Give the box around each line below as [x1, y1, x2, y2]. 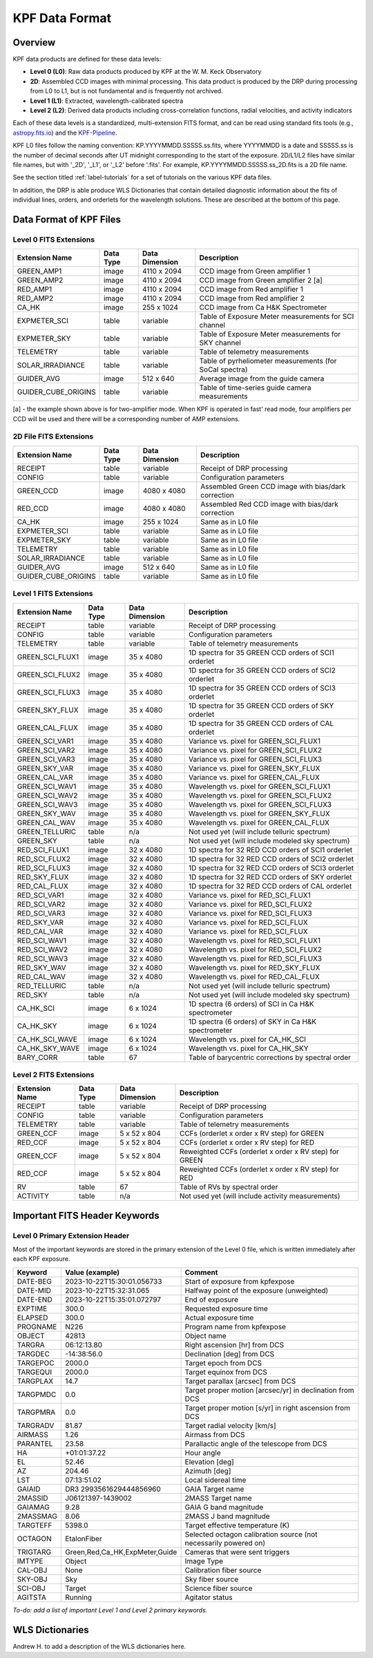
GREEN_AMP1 [17, 267, 62, 276]
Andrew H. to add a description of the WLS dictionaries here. [12, 1642, 186, 1650]
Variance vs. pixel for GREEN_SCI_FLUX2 [188, 745, 323, 755]
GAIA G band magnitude [184, 1502, 264, 1512]
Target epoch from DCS [184, 1358, 262, 1367]
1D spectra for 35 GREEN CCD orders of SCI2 [188, 665, 336, 675]
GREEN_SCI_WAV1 [17, 781, 77, 791]
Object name [184, 1331, 227, 1340]
